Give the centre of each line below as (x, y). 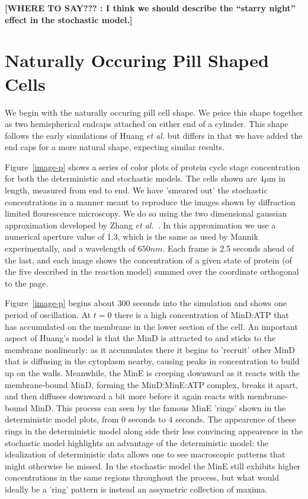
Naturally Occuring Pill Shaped (137, 60)
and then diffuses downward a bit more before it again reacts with (125, 396)
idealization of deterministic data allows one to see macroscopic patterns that (145, 454)
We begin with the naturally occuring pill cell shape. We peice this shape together (154, 112)
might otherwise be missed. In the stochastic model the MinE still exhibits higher (153, 465)
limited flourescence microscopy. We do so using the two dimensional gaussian (146, 213)
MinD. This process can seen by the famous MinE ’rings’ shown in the (158, 407)
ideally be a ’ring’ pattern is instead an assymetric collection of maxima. (136, 489)
